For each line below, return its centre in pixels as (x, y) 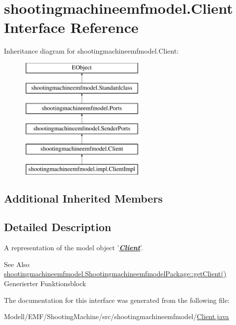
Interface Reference (71, 27)
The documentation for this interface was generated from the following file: (117, 300)
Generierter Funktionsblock (45, 283)
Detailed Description (58, 227)
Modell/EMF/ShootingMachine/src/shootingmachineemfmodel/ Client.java (117, 316)
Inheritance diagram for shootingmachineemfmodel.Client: (91, 51)
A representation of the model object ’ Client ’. (74, 248)
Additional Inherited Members (83, 198)
